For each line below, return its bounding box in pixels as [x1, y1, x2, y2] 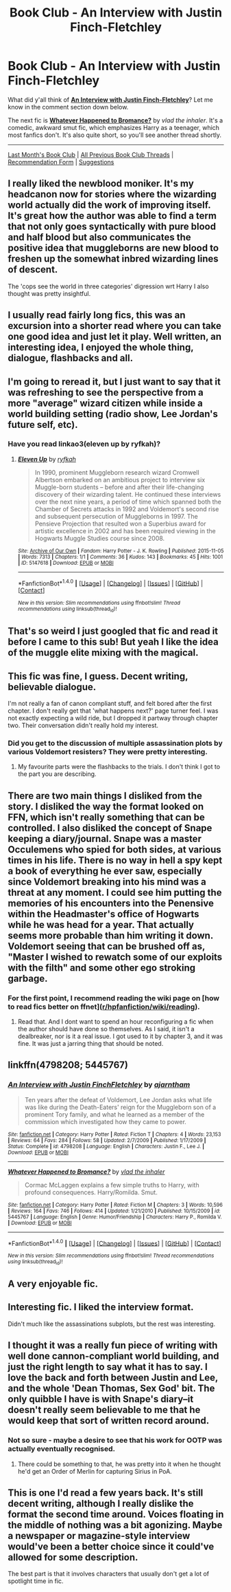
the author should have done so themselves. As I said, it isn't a [17, 1025, 195, 1033]
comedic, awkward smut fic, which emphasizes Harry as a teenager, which [8, 123, 220, 131]
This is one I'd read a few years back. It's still [8, 1487, 204, 1498]
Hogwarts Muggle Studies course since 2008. [34, 534, 165, 542]
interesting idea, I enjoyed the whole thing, [8, 342, 194, 354]
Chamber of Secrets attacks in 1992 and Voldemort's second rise [34, 504, 219, 513]
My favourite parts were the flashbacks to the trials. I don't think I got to [17, 762, 221, 771]
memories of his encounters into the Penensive [8, 897, 215, 909]
